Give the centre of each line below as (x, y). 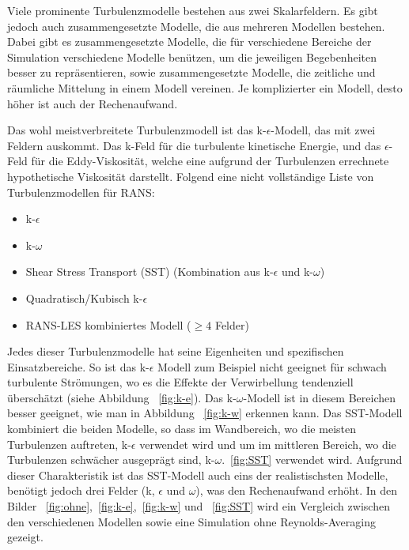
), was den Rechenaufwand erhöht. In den (296, 490)
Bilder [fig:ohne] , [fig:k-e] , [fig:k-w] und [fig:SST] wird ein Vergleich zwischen (199, 506)
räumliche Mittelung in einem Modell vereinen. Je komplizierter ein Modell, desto (205, 87)
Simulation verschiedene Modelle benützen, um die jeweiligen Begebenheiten (192, 57)
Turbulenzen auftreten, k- (69, 444)
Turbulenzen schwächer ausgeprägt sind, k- (111, 460)
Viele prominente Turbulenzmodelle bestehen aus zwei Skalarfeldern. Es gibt (193, 10)
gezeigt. (25, 537)
